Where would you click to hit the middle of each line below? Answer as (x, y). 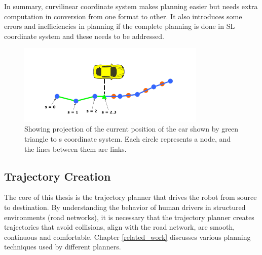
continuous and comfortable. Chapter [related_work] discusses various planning (127, 237)
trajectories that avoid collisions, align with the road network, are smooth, (120, 227)
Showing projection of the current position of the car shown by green (131, 129)
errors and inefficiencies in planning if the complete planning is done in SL (120, 26)
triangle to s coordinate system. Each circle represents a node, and (128, 139)
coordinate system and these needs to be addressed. (84, 36)
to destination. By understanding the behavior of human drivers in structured (125, 207)
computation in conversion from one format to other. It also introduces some (123, 16)
